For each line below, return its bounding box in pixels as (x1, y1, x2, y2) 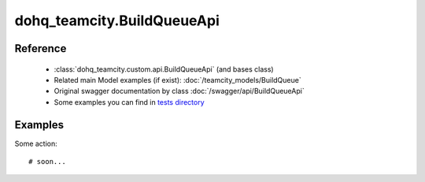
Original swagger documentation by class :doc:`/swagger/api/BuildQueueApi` (54, 87, 305, 96)
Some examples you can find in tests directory (54, 97, 205, 106)
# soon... (28, 158, 66, 166)
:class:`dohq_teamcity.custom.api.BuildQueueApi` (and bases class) (54, 64, 275, 74)
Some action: (14, 139, 58, 148)
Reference (14, 42, 67, 55)
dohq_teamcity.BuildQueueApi (14, 12, 220, 29)
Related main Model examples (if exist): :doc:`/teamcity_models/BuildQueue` (54, 75, 302, 84)
